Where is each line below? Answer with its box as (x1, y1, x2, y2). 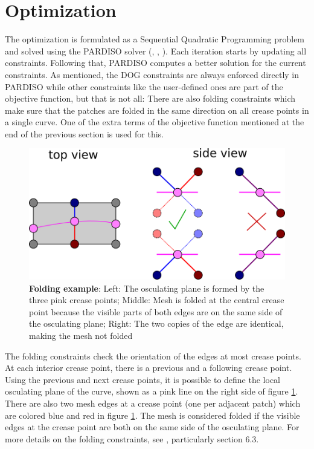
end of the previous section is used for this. (5, 127, 164, 140)
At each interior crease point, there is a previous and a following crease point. (5, 361, 292, 374)
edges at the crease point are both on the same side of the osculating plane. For (5, 421, 300, 433)
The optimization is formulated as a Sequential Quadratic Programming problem (5, 33, 305, 45)
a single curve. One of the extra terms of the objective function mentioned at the (5, 116, 304, 128)
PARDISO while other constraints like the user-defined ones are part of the (5, 80, 283, 93)
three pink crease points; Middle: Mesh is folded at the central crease (29, 293, 284, 306)
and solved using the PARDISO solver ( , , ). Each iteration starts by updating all (5, 44, 307, 57)
